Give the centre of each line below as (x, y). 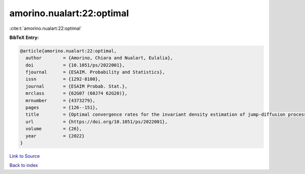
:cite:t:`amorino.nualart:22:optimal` (46, 28)
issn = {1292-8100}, (63, 79)
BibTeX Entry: (24, 37)
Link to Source (25, 156)
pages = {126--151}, (62, 108)
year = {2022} (55, 136)
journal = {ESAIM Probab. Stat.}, (77, 86)
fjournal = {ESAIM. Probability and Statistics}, (95, 72)
